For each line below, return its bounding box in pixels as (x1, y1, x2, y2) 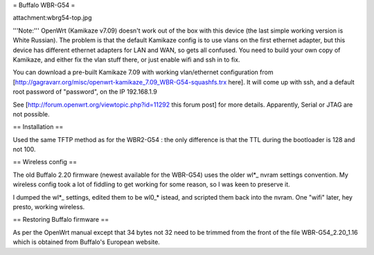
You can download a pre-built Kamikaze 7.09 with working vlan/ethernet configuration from (12, 68, 274, 76)
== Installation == (12, 123, 64, 131)
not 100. (12, 146, 36, 154)
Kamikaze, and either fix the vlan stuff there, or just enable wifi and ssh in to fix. (12, 55, 240, 64)
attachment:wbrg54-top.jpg (12, 14, 92, 22)
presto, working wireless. (12, 203, 85, 211)
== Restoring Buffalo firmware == (12, 216, 109, 224)
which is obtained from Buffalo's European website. (12, 238, 161, 246)
